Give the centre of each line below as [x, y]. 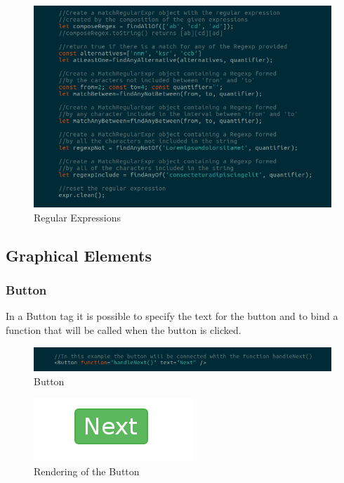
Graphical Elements [79, 255]
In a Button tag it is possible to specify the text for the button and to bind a [172, 316]
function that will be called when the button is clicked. [124, 329]
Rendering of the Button [87, 471]
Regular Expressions [77, 217]
